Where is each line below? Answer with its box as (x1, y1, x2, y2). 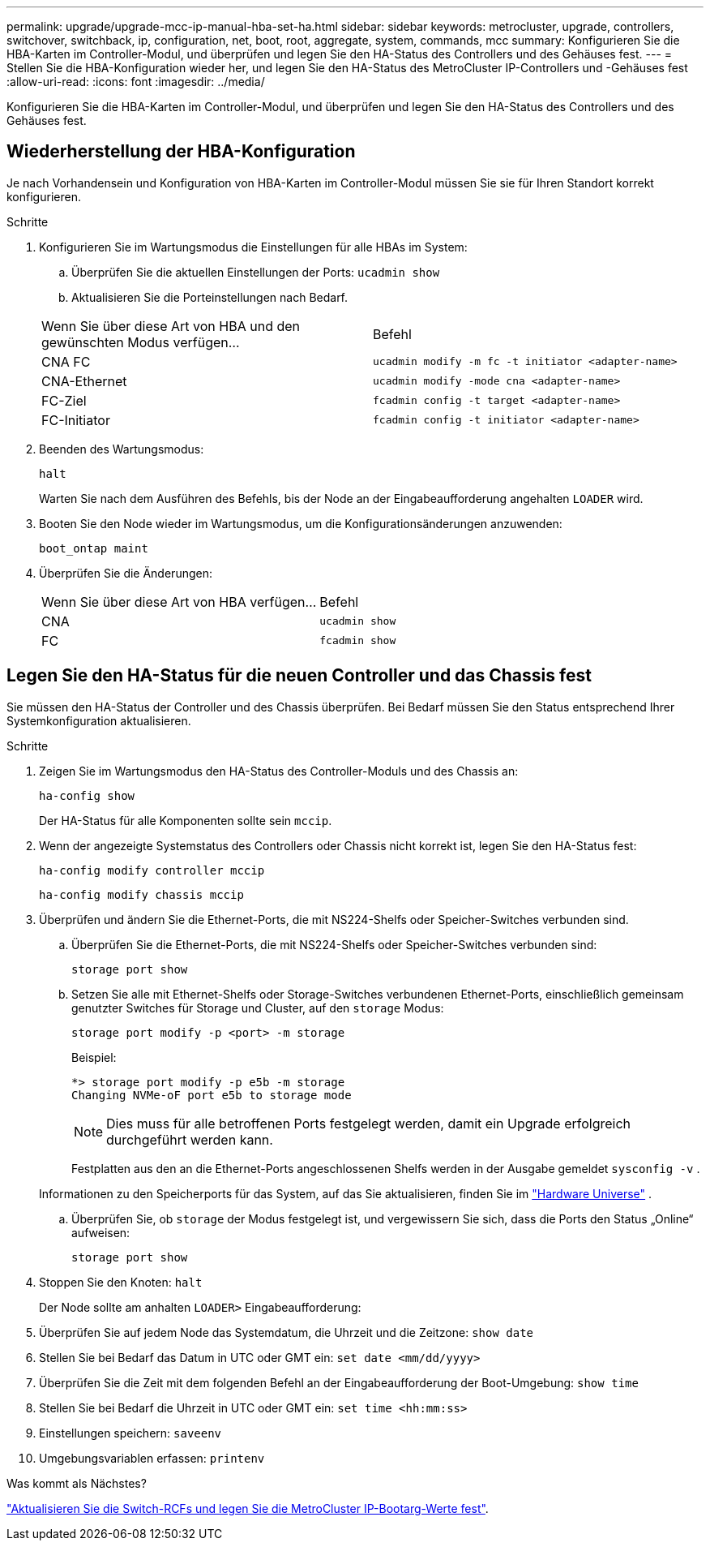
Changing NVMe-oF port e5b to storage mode (71, 1088, 352, 1102)
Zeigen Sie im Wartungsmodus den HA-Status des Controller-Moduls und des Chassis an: (39, 763, 519, 778)
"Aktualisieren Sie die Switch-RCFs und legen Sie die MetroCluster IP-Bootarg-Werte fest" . (6, 1501, 489, 1515)
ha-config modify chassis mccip (39, 887, 244, 901)
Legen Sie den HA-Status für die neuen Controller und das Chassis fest (6, 665, 592, 686)
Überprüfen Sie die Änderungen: (39, 565, 212, 580)
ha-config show (39, 789, 135, 802)
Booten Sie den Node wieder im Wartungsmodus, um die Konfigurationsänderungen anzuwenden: (39, 516, 562, 531)
